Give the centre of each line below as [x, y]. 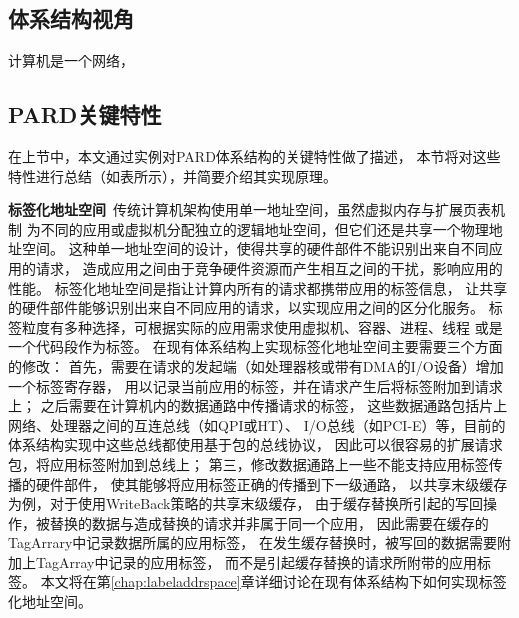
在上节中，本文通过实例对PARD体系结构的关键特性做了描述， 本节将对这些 [254, 156]
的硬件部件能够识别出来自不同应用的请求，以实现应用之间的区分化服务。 [246, 307]
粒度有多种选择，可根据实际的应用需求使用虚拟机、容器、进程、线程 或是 [262, 326]
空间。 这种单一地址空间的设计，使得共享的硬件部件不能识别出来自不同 [255, 248]
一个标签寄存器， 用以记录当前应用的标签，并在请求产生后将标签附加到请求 [255, 385]
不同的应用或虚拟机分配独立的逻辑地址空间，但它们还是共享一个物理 [264, 228]
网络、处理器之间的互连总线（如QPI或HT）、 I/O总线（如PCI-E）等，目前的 [257, 424]
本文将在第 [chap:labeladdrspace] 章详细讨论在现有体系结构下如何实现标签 [273, 581]
